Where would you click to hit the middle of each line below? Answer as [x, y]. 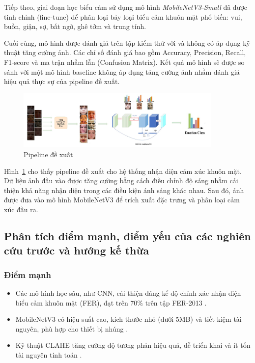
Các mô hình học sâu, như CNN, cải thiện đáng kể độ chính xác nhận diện [128, 293]
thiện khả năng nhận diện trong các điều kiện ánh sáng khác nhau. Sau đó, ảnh [124, 190]
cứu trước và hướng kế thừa [77, 250]
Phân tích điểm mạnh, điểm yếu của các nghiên [127, 236]
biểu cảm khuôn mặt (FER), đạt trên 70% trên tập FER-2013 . [111, 302]
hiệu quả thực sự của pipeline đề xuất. [62, 81]
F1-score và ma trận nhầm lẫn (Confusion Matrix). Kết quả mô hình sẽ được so [124, 62]
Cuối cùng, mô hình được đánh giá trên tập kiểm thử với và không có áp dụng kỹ [127, 42]
